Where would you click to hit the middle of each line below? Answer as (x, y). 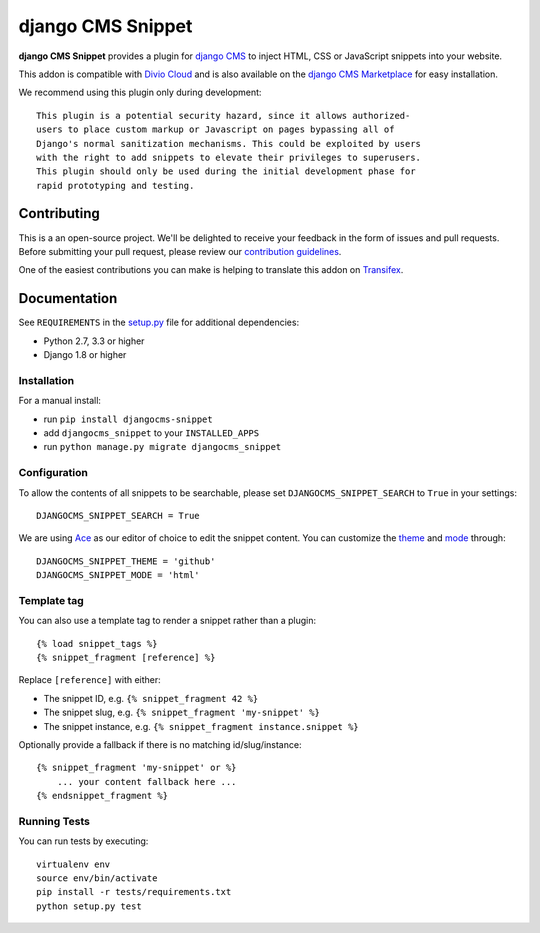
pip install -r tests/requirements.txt (134, 892)
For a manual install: (60, 401)
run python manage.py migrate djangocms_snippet (162, 447)
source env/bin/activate (97, 878)
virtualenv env (73, 864)
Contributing (59, 213)
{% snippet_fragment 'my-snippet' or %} (136, 768)
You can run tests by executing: (83, 841)
